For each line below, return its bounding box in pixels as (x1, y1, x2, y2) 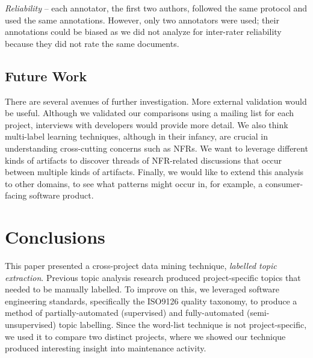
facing (5, 189, 27, 202)
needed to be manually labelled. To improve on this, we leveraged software (5, 283, 280, 295)
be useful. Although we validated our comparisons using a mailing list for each (5, 106, 294, 119)
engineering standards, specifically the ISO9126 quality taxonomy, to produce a (5, 294, 297, 307)
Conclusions (5, 224, 105, 249)
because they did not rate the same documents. (5, 37, 179, 49)
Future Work (5, 66, 87, 85)
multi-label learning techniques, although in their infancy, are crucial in (5, 130, 268, 143)
